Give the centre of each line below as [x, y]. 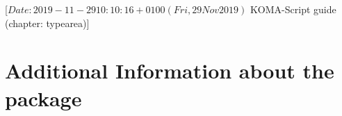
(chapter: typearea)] [47, 23]
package [43, 98]
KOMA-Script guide [293, 9]
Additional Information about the [170, 71]
